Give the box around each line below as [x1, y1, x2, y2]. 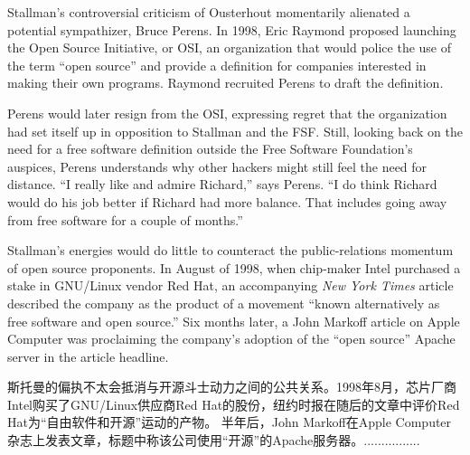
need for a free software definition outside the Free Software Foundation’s [7, 139, 413, 158]
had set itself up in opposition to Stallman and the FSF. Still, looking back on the [7, 121, 463, 140]
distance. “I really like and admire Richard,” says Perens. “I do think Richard [7, 175, 437, 194]
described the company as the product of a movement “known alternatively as [7, 293, 440, 312]
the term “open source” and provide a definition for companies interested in [7, 55, 427, 74]
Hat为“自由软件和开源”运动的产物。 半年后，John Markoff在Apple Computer [7, 412, 452, 431]
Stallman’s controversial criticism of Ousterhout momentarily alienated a [7, 3, 410, 21]
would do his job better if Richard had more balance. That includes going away [7, 192, 447, 211]
